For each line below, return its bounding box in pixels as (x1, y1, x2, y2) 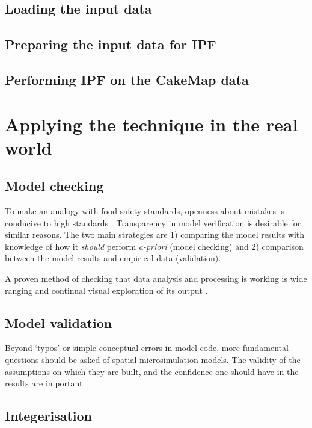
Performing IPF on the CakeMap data (5, 70, 249, 88)
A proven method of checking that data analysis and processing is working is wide (5, 272, 307, 285)
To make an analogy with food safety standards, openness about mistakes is (5, 205, 284, 217)
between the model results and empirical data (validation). (5, 252, 221, 264)
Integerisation (5, 406, 93, 425)
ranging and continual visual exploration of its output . (5, 284, 208, 296)
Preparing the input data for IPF (5, 35, 216, 54)
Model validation (5, 313, 112, 332)
